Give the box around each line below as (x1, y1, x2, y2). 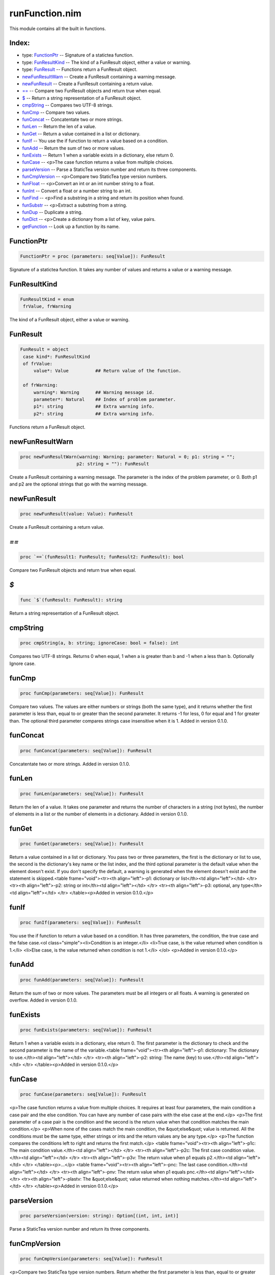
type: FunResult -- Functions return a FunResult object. (22, 66, 137, 72)
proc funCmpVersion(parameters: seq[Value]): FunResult (20, 1256, 163, 1262)
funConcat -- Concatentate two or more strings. (22, 116, 123, 122)
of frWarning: (23, 382, 58, 388)
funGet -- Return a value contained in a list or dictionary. (22, 131, 141, 137)
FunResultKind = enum (20, 296, 74, 302)
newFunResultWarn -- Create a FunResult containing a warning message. (22, 73, 176, 80)
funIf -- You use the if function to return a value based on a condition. (22, 138, 169, 144)
